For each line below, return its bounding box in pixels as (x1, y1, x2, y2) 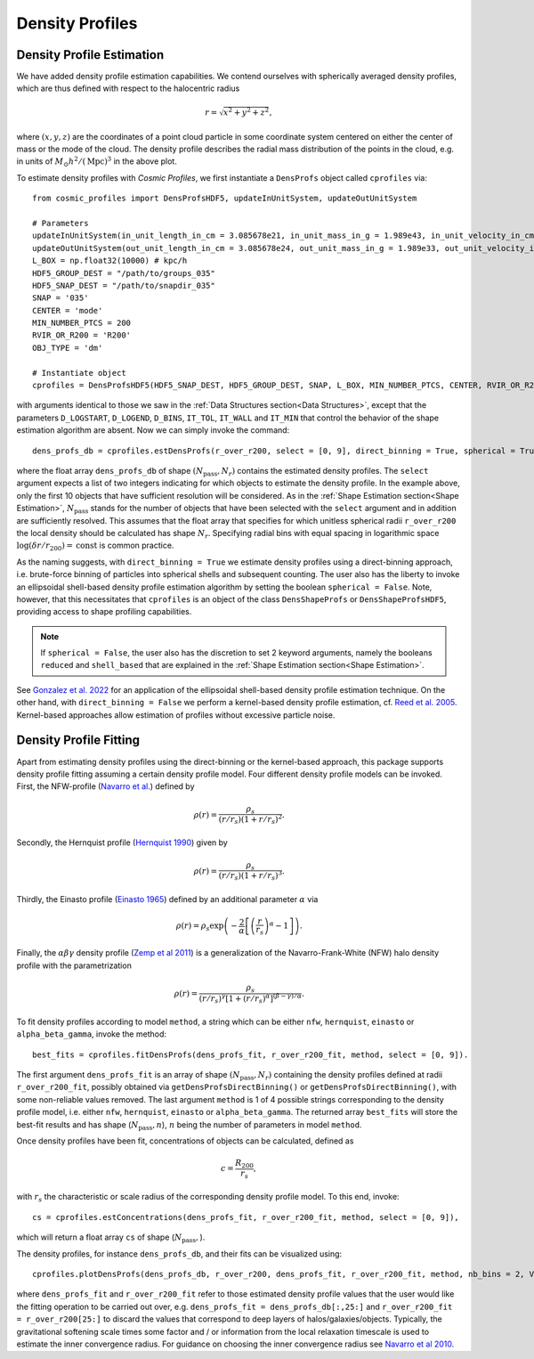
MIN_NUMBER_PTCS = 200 (32, 318, 132, 329)
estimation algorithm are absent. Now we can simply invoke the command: (16, 425, 290, 435)
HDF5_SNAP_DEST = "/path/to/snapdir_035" (32, 281, 215, 290)
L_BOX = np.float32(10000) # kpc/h (32, 256, 188, 266)
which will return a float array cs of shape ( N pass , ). (16, 1232, 206, 1245)
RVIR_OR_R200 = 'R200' (32, 330, 132, 340)
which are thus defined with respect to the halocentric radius (16, 83, 240, 94)
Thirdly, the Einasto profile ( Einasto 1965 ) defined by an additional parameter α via (16, 893, 319, 904)
